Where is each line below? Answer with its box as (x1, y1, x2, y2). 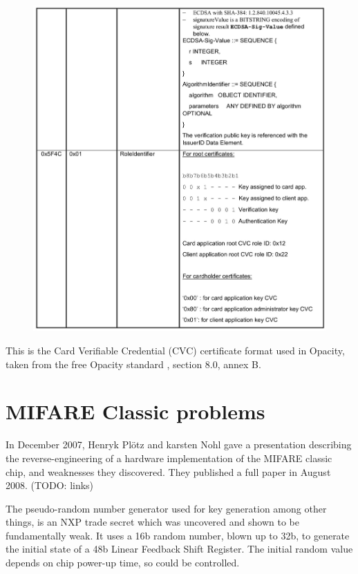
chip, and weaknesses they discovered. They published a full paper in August (6, 464, 331, 479)
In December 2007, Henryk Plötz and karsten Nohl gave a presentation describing (6, 437, 352, 452)
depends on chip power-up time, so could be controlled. (6, 555, 240, 570)
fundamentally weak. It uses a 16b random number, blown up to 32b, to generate (6, 528, 350, 542)
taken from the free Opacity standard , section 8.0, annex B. (6, 356, 261, 371)
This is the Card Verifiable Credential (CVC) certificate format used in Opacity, (6, 343, 345, 357)
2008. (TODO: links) (6, 478, 94, 492)
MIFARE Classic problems (6, 397, 265, 425)
